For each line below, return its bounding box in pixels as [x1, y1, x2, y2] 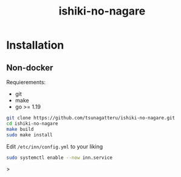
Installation [6, 38, 64, 52]
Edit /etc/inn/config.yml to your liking [6, 142, 103, 150]
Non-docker [6, 62, 53, 73]
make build [6, 126, 34, 132]
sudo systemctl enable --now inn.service [6, 155, 113, 161]
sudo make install [6, 132, 53, 138]
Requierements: [6, 79, 46, 85]
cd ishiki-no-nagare [6, 120, 59, 127]
